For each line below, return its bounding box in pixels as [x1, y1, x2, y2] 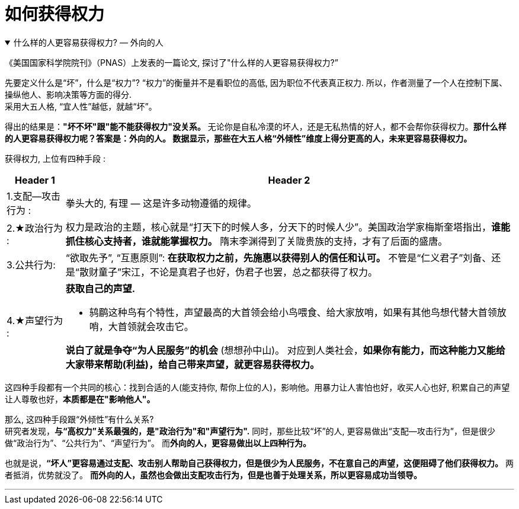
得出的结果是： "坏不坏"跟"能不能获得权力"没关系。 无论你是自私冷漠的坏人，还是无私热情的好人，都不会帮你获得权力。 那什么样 [5, 121, 507, 132]
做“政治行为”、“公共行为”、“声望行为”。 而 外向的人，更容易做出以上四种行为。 [5, 437, 311, 448]
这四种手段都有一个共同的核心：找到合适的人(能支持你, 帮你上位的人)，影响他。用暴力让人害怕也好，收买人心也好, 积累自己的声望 [5, 382, 510, 392]
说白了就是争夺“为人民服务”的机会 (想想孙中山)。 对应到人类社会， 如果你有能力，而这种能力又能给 [65, 344, 505, 356]
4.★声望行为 [7, 314, 63, 326]
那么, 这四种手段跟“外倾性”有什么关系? [5, 414, 154, 424]
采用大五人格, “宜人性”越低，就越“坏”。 [5, 101, 157, 111]
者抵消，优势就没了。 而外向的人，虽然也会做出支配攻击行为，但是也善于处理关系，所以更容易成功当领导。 [5, 469, 422, 480]
